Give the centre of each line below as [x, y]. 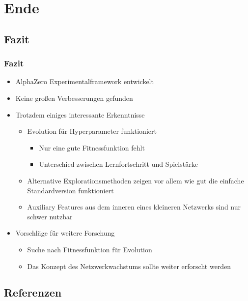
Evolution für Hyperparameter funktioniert [92, 131]
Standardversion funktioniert [70, 190]
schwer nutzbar [50, 216]
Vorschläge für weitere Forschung [65, 233]
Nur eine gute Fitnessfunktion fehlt [92, 147]
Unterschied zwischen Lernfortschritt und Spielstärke [118, 164]
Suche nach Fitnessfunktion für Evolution [90, 249]
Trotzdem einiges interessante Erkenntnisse [80, 114]
